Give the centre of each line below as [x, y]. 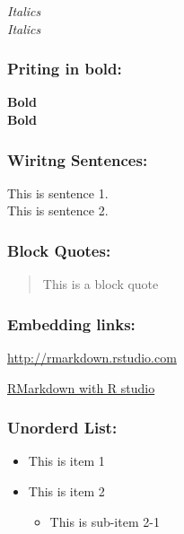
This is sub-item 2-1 [105, 521]
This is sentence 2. [58, 210]
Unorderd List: [62, 428]
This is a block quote [101, 284]
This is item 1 [66, 461]
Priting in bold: [65, 69]
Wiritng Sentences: [78, 159]
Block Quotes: [59, 250]
